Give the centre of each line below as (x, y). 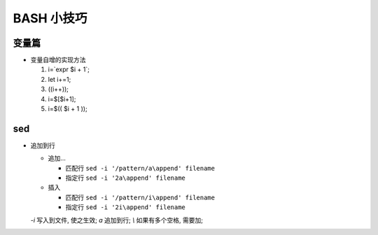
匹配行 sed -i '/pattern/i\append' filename (140, 197)
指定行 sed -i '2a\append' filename (125, 178)
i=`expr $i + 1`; (69, 69)
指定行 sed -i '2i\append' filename (125, 207)
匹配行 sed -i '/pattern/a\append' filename (140, 168)
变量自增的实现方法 (58, 60)
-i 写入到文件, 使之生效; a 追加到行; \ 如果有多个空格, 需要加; (117, 220)
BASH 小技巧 (50, 18)
